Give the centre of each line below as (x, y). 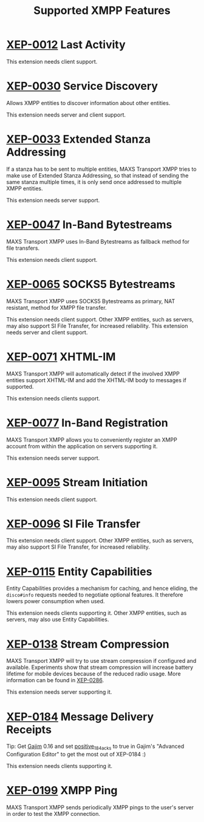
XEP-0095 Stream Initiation (77, 482)
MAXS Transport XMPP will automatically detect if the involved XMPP (93, 374)
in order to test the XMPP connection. (53, 813)
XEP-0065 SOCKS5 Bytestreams (91, 284)
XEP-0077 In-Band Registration (87, 423)
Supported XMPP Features (102, 11)
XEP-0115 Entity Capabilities (79, 571)
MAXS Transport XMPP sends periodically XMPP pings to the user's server (100, 807)
